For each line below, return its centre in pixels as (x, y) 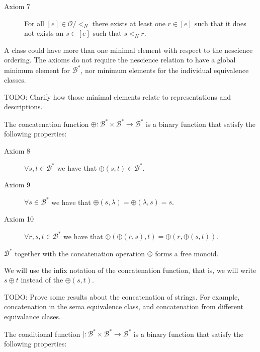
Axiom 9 (17, 185)
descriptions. (23, 107)
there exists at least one (129, 23)
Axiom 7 (17, 6)
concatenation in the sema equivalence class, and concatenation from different (124, 306)
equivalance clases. (32, 316)
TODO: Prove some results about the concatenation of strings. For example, (122, 296)
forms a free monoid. (187, 253)
